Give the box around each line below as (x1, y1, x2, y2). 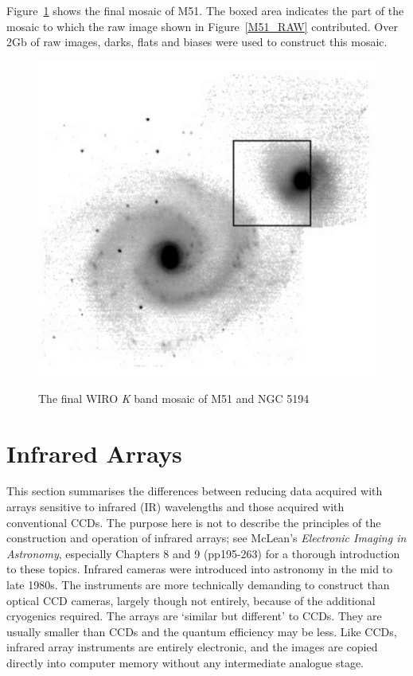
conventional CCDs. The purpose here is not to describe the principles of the (6, 514, 381, 530)
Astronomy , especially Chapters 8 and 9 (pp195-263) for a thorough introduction (6, 545, 400, 561)
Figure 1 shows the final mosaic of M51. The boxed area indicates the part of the (6, 2, 404, 18)
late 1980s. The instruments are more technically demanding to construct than (6, 576, 390, 593)
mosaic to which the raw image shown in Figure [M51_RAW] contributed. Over (6, 18, 398, 34)
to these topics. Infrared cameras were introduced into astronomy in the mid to (6, 561, 393, 577)
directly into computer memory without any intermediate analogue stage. (6, 654, 364, 670)
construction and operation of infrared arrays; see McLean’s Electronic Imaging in (6, 529, 407, 546)
